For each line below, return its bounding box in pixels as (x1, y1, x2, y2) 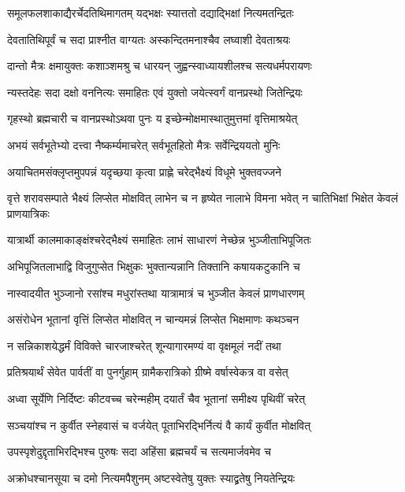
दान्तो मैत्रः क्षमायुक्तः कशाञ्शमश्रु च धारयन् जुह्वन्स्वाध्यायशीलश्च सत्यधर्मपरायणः (7, 57, 312, 74)
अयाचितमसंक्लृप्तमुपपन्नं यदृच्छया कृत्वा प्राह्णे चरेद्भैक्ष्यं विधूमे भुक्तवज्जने (7, 163, 281, 179)
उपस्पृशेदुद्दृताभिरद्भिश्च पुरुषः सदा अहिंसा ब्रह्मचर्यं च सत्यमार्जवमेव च (7, 443, 271, 460)
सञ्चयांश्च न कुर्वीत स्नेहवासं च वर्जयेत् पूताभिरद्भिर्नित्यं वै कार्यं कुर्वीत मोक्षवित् (7, 416, 311, 433)
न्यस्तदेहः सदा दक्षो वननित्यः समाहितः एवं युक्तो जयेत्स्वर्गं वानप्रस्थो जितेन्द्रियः (7, 83, 303, 100)
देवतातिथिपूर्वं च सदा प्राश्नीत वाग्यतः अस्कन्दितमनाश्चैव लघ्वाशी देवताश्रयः (7, 31, 291, 47)
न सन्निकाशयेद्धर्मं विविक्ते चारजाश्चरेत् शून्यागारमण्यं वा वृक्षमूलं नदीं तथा (7, 337, 281, 353)
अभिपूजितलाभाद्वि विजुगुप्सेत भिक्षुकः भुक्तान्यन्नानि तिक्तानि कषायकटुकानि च (7, 257, 300, 274)
